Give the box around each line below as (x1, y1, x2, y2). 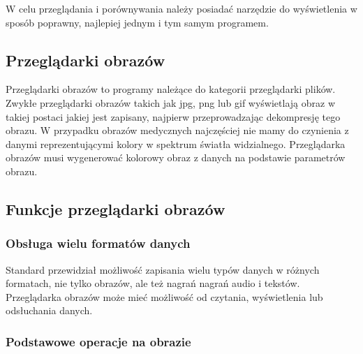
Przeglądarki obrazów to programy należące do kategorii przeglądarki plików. (6, 82, 336, 96)
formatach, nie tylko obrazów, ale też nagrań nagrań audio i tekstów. (6, 276, 300, 290)
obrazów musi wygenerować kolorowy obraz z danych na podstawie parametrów (6, 150, 346, 165)
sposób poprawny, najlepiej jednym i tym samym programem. (6, 15, 269, 29)
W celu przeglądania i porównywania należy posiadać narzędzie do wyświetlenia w (6, 1, 357, 15)
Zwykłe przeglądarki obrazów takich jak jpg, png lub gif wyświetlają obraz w (6, 95, 336, 110)
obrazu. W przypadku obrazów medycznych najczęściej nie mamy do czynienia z (6, 123, 349, 138)
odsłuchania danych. (6, 303, 93, 318)
